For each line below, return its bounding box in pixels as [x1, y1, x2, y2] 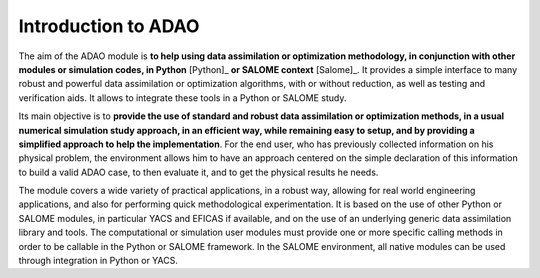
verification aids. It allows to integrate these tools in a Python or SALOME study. [18, 91, 347, 104]
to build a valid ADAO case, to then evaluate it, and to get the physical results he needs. [18, 166, 379, 178]
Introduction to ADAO [18, 15, 200, 37]
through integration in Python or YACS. [18, 255, 179, 267]
